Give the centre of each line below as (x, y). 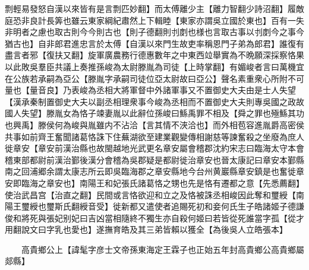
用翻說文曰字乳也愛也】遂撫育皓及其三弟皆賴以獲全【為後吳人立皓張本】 (146, 229)
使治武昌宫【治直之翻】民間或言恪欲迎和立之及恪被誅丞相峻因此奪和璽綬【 (150, 194)
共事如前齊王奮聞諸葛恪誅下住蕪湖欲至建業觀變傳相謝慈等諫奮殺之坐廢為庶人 (154, 136)
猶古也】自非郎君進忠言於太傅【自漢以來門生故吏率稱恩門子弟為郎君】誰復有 (154, 43)
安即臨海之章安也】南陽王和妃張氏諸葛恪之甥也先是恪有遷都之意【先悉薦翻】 (154, 182)
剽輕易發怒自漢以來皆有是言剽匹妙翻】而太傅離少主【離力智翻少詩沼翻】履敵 (154, 8)
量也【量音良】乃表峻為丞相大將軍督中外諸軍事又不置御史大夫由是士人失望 (150, 90)
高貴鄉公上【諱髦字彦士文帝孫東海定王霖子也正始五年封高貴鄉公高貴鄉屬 (163, 249)
